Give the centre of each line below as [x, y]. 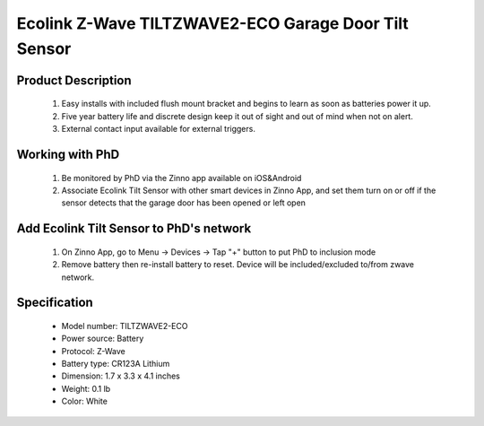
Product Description [74, 80]
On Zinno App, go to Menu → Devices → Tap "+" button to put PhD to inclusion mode [219, 252]
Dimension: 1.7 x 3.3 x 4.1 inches [121, 376]
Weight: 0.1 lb [86, 388]
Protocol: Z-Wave [93, 351]
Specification [55, 303]
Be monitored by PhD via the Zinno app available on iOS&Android [181, 178]
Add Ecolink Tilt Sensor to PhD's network [134, 229]
